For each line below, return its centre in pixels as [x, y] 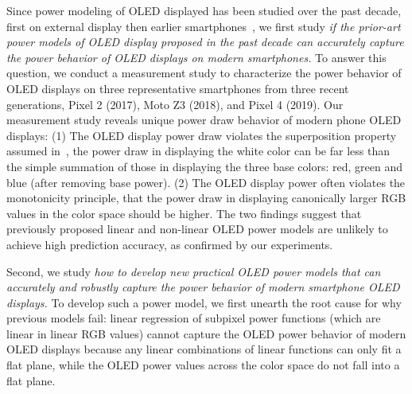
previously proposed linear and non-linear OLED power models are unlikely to [197, 229]
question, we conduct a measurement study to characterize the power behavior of [204, 73]
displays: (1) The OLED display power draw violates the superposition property [202, 135]
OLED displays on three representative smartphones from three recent [178, 88]
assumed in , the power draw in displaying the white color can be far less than [198, 151]
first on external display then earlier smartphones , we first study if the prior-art [204, 26]
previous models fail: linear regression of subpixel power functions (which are [194, 318]
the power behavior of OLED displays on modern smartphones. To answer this [196, 57]
